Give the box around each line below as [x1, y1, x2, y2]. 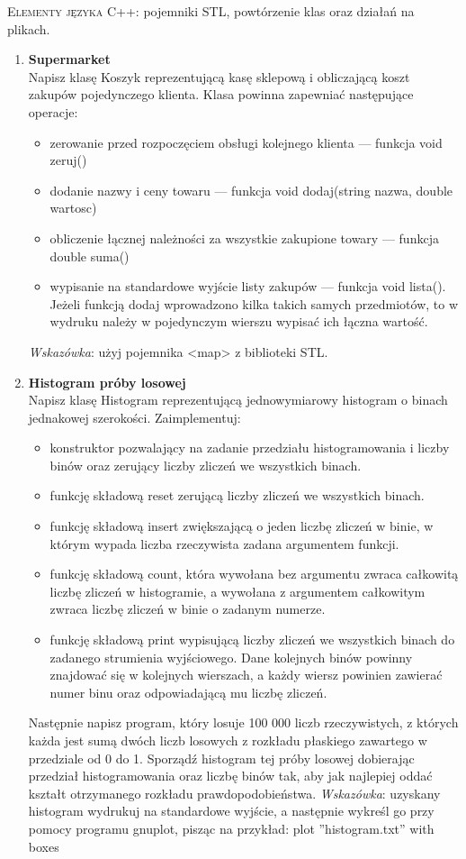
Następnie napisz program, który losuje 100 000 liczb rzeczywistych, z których [28, 713, 459, 732]
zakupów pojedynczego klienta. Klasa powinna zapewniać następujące [28, 85, 414, 104]
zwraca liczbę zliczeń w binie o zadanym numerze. [49, 599, 326, 618]
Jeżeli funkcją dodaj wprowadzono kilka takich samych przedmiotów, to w [49, 294, 459, 313]
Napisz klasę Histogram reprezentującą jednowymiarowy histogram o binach [28, 390, 448, 409]
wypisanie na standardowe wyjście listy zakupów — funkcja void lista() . [49, 277, 446, 296]
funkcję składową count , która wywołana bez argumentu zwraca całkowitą [49, 564, 459, 583]
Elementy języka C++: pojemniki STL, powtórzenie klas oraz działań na [7, 2, 415, 20]
